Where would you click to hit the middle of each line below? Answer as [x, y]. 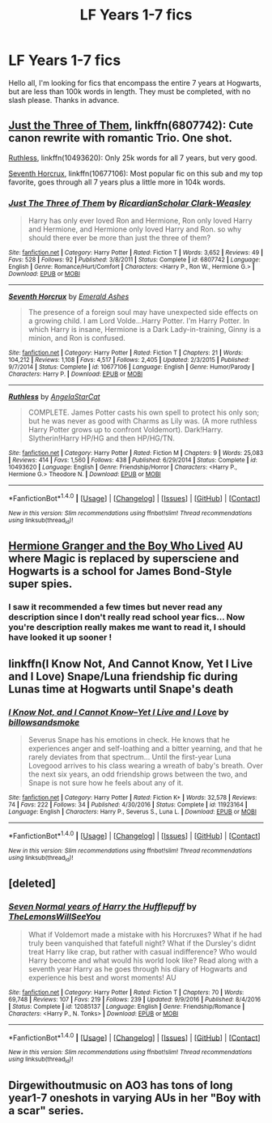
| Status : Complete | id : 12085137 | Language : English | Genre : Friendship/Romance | [127, 1006]
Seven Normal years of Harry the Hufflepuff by [102, 907]
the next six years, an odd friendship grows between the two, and [138, 774]
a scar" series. [46, 1111]
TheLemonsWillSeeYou [55, 917]
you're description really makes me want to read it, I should [127, 627]
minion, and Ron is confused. [76, 338]
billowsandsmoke [44, 722]
